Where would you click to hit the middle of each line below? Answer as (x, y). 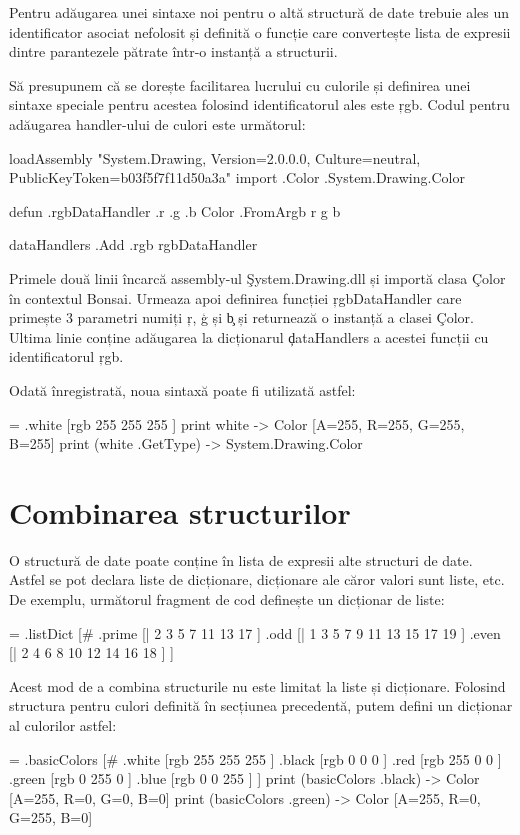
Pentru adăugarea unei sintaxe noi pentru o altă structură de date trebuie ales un (259, 12)
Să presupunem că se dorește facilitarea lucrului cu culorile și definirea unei (240, 84)
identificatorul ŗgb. (66, 356)
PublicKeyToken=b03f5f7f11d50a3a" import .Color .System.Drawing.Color (237, 177)
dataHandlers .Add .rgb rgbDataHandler (133, 244)
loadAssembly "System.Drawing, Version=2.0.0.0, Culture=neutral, (215, 157)
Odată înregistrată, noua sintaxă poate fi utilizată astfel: (182, 389)
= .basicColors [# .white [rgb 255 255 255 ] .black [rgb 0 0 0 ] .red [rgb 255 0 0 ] (255, 758)
